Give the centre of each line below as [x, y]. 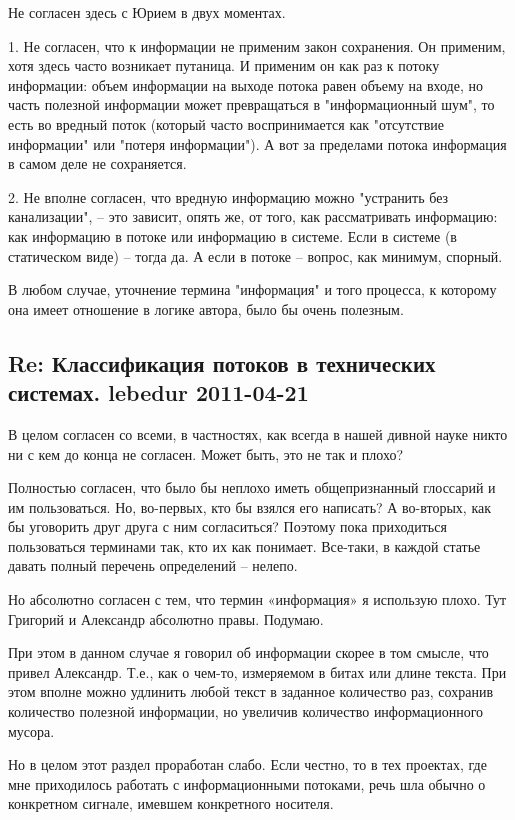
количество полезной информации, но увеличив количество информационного [246, 711]
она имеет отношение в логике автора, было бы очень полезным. [206, 308]
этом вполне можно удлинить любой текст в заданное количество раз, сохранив [251, 691]
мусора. [31, 730]
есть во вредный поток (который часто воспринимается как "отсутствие [226, 123]
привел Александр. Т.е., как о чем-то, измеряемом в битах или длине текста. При [257, 671]
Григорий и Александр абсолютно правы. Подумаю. [166, 618]
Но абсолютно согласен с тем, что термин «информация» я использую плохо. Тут [257, 599]
